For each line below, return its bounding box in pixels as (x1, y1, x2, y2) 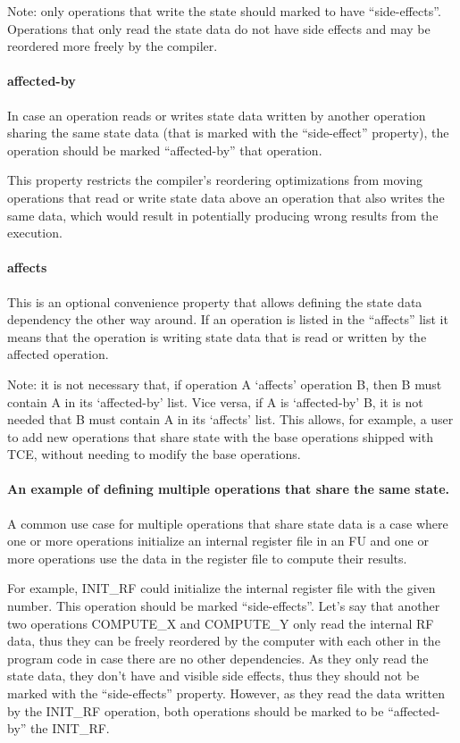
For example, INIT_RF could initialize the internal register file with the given (7, 579, 436, 597)
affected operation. (7, 345, 109, 363)
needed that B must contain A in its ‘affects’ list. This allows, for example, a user (7, 410, 454, 429)
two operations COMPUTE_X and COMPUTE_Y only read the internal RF (7, 614, 434, 632)
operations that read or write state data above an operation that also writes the (7, 188, 445, 206)
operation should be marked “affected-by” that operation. (7, 140, 322, 159)
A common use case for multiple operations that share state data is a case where (7, 513, 448, 532)
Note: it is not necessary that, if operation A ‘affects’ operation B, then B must (7, 374, 442, 393)
